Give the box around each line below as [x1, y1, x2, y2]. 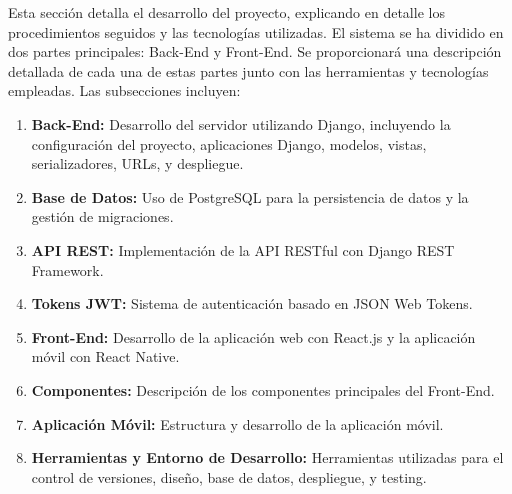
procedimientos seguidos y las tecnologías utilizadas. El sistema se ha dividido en [8, 21, 504, 42]
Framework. [31, 259, 104, 280]
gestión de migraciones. [31, 206, 174, 227]
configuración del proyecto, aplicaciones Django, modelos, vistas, [31, 133, 427, 154]
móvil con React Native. [31, 346, 180, 367]
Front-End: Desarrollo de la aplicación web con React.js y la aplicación [31, 326, 476, 347]
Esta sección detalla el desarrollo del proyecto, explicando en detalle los [8, 2, 445, 22]
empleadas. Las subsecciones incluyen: [8, 80, 241, 101]
